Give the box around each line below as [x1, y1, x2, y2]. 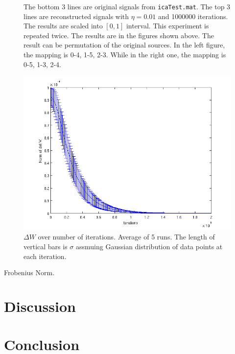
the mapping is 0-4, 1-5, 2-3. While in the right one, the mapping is [23, 49, 226, 60]
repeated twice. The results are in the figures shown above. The [23, 30, 214, 40]
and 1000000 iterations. [158, 11, 228, 21]
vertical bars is [23, 241, 68, 251]
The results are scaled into [23, 21, 103, 31]
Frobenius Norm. [4, 267, 55, 278]
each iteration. [23, 251, 67, 261]
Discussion [4, 296, 76, 316]
